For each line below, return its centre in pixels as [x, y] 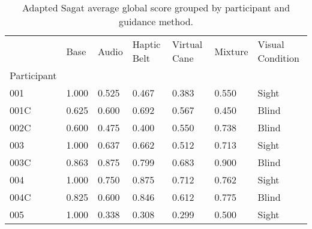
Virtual [187, 44]
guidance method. [156, 21]
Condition [278, 58]
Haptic [146, 44]
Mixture [231, 51]
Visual [271, 44]
